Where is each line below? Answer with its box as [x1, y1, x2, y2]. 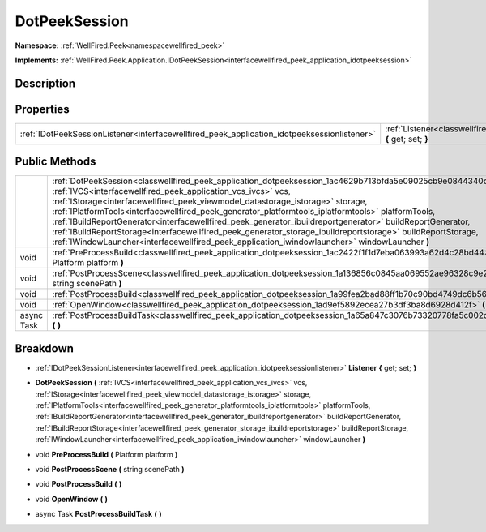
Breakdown [15, 341, 75, 355]
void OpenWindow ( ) [35, 494, 109, 504]
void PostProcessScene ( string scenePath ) [35, 465, 185, 474]
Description [15, 76, 76, 90]
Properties [15, 102, 70, 116]
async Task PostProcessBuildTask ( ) [35, 509, 162, 519]
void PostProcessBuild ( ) [35, 479, 122, 489]
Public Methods [15, 155, 96, 169]
